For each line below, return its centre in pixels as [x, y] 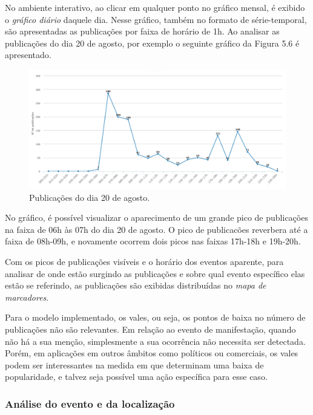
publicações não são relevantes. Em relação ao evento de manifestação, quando [150, 329]
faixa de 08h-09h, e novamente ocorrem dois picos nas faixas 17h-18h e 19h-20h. [153, 241]
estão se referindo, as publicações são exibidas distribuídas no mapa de [136, 285]
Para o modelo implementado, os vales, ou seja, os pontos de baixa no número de [155, 317]
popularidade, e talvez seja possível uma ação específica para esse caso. [136, 377]
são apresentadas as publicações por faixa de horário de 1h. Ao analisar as [142, 31]
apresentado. [28, 55]
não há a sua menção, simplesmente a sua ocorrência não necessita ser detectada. [155, 341]
